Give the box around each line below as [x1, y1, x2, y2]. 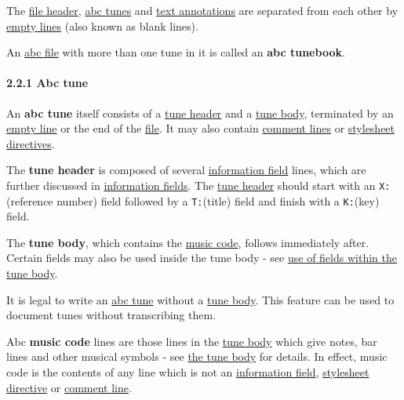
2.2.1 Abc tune [6, 75, 89, 91]
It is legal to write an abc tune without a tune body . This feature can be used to [6, 291, 395, 307]
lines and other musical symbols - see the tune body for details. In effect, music [6, 348, 388, 365]
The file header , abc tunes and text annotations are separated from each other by [6, 2, 399, 18]
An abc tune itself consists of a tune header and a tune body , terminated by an [6, 104, 394, 121]
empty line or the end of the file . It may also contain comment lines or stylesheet [6, 120, 395, 136]
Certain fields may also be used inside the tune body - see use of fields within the [6, 249, 397, 266]
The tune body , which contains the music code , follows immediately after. [6, 234, 369, 250]
